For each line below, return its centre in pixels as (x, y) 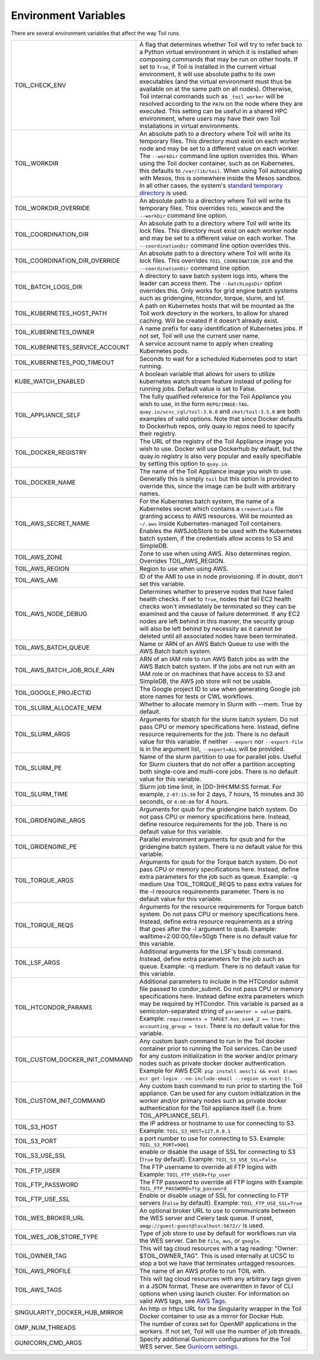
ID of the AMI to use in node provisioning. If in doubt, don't (221, 576)
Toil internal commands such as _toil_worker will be (212, 96)
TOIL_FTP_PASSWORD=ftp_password (183, 1189)
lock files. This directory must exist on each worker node (219, 230)
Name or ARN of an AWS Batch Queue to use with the (215, 644)
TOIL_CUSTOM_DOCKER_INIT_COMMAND (74, 1059)
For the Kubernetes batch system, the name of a (207, 501)
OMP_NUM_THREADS (45, 1327)
